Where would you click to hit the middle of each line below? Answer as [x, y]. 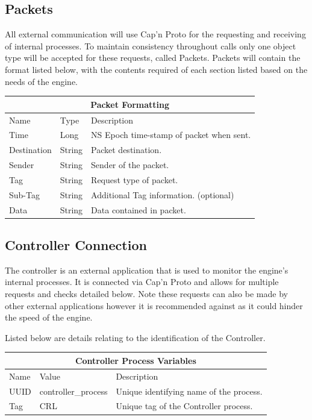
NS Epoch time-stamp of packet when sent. [171, 135]
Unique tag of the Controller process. [184, 406]
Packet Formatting [130, 104]
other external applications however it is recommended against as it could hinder [154, 305]
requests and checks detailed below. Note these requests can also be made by [146, 294]
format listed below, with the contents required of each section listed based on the [156, 69]
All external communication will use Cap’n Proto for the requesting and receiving [155, 34]
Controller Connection [76, 245]
